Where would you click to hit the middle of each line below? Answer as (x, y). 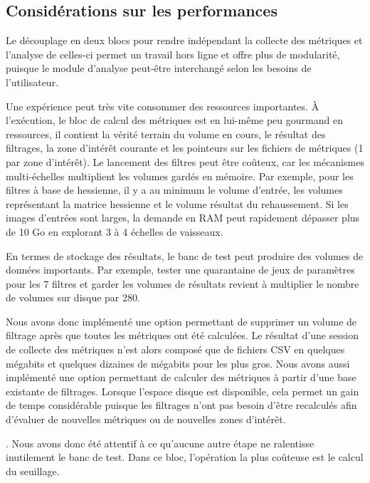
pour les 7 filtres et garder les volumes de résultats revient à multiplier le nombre (183, 283)
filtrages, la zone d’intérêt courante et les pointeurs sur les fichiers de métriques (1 (185, 148)
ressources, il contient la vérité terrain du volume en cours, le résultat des (166, 134)
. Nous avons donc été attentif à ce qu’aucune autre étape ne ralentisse (160, 443)
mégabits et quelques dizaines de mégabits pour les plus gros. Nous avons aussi (178, 363)
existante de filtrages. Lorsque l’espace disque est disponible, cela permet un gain (183, 391)
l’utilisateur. (32, 82)
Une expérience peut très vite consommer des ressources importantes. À (163, 106)
